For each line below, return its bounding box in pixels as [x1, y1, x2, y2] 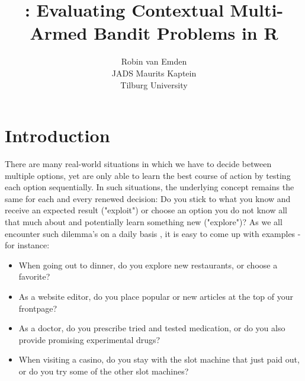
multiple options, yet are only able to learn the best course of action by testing [5, 169, 291, 181]
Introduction [5, 123, 110, 148]
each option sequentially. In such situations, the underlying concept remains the [5, 181, 294, 193]
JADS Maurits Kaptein [111, 66, 197, 79]
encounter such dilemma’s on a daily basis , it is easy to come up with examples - [5, 227, 301, 239]
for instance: [5, 239, 50, 251]
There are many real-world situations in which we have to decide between [5, 158, 272, 170]
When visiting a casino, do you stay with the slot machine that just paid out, [18, 353, 300, 366]
